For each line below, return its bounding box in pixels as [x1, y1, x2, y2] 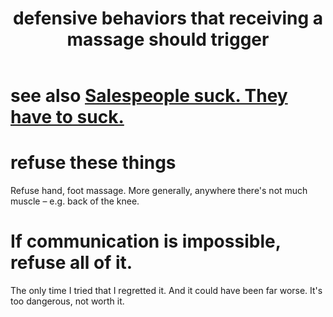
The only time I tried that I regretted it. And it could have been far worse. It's [10, 285, 323, 297]
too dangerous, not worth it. [10, 295, 125, 307]
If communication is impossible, [10, 230, 282, 253]
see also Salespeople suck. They [10, 85, 288, 107]
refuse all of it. [10, 252, 133, 274]
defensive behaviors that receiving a [12, 7, 324, 30]
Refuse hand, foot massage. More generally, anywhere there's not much [10, 185, 308, 197]
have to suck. [10, 106, 125, 129]
